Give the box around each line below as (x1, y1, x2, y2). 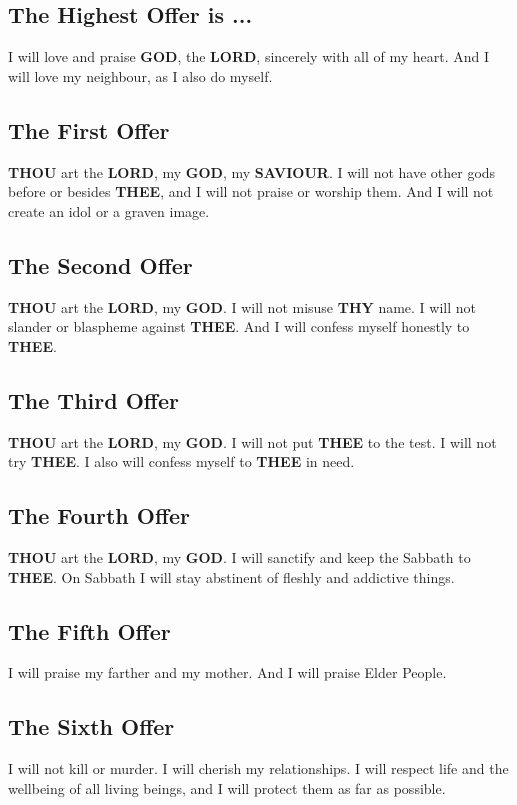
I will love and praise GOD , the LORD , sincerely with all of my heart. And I (8, 46, 490, 67)
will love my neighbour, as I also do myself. (8, 65, 273, 86)
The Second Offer (8, 249, 193, 280)
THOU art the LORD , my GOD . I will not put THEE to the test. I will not (8, 431, 497, 452)
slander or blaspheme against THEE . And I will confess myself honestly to (8, 316, 470, 337)
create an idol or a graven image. (8, 200, 210, 221)
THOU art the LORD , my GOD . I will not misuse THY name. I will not (8, 296, 476, 317)
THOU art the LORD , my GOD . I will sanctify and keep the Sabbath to (8, 546, 471, 567)
